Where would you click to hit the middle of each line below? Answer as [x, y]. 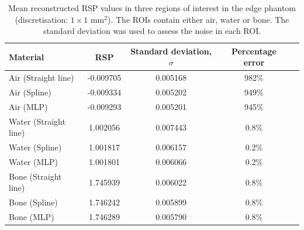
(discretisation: [42, 19]
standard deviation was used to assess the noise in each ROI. [152, 31]
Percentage [254, 51]
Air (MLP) [28, 106]
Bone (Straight [35, 176]
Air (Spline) [30, 92]
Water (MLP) [34, 162]
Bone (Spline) [33, 202]
